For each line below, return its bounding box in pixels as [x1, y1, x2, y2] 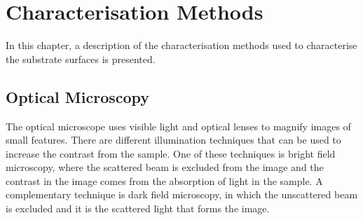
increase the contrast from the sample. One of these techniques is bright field [6, 146, 336, 160]
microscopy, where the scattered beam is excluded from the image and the [6, 160, 324, 174]
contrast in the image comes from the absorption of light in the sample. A [6, 173, 323, 188]
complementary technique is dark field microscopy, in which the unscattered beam [6, 187, 358, 202]
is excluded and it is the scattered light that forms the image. [6, 201, 270, 216]
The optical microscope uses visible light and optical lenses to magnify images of [6, 118, 351, 133]
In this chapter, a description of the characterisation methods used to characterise [6, 38, 357, 53]
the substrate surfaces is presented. [6, 51, 156, 66]
